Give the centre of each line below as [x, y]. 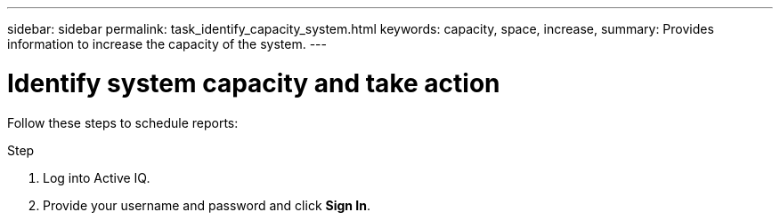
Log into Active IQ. [97, 177]
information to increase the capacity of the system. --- [167, 44]
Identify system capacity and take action [254, 83]
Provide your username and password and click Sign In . [207, 205]
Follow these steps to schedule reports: [123, 122]
